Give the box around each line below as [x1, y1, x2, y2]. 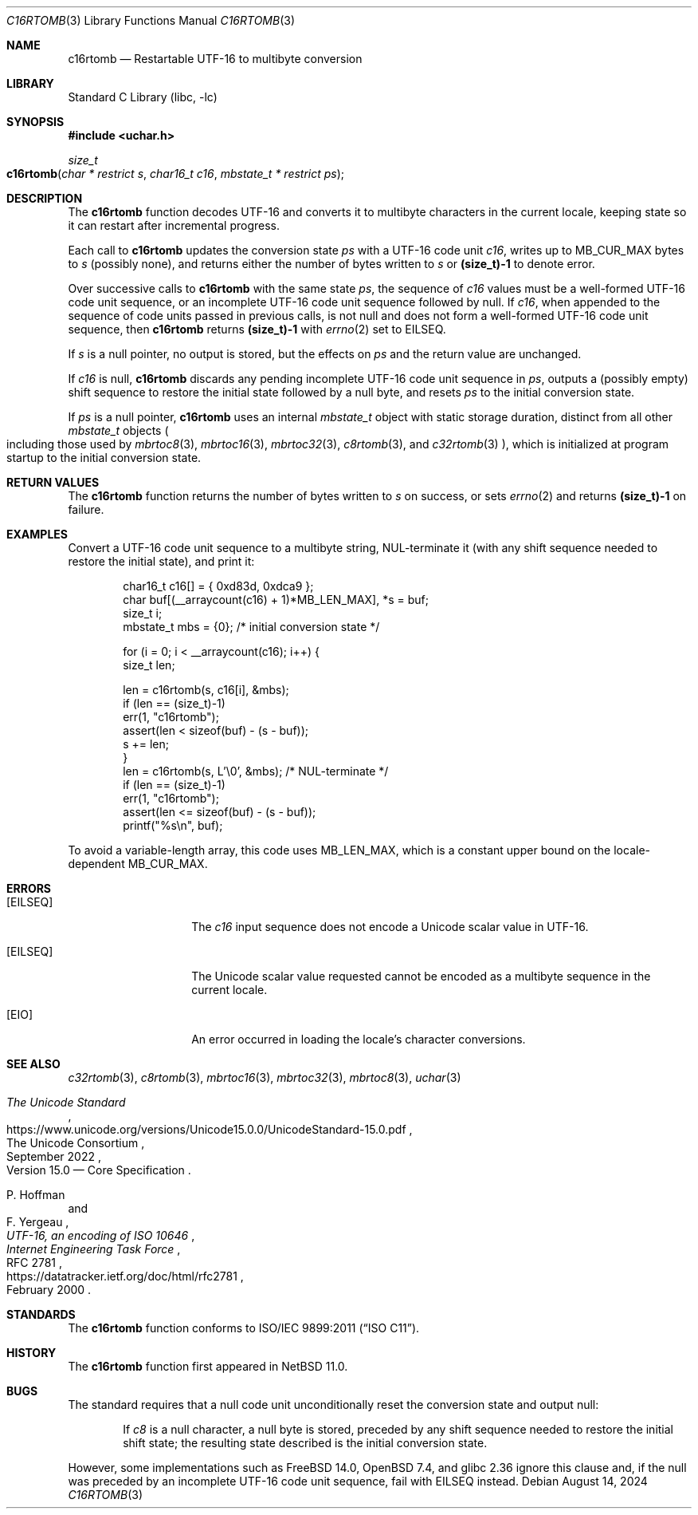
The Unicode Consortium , [6, 1136, 145, 1150]
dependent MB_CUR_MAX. [68, 857, 208, 870]
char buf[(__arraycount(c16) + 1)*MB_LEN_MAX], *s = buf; [123, 593, 429, 606]
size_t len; [123, 658, 175, 672]
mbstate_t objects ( [68, 424, 169, 437]
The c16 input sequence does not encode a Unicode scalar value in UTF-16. [191, 920, 589, 933]
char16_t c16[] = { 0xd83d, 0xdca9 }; [123, 579, 314, 593]
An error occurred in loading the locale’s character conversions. [191, 1032, 526, 1046]
